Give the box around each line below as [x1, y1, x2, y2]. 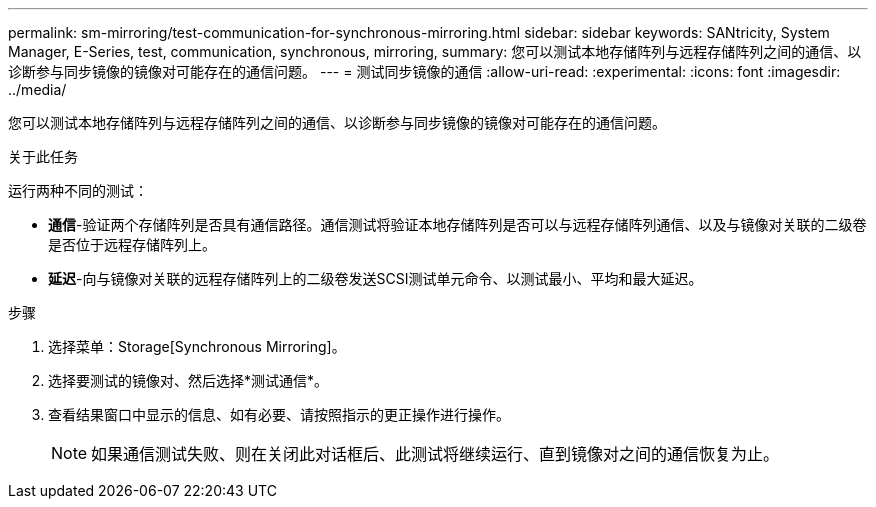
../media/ [8, 81, 67, 98]
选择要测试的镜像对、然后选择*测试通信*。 [48, 372, 329, 389]
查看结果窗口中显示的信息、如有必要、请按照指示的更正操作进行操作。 [48, 406, 510, 423]
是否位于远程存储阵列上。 [48, 236, 216, 253]
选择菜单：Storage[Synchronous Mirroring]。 [48, 338, 346, 355]
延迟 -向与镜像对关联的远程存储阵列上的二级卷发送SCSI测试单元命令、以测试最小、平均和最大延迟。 [48, 270, 703, 287]
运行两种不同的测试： [8, 182, 148, 199]
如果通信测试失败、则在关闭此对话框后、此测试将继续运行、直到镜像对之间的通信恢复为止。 [91, 444, 780, 464]
